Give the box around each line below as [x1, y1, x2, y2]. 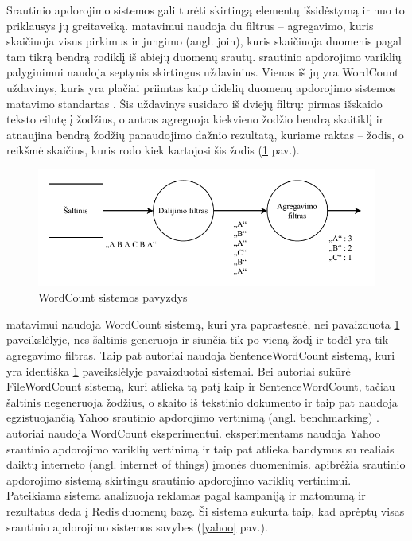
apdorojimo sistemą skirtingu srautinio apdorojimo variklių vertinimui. [6, 471, 352, 488]
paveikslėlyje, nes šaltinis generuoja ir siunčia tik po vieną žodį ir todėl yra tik [6, 331, 389, 348]
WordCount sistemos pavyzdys [38, 289, 188, 306]
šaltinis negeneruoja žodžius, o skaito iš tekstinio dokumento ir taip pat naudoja [6, 393, 398, 410]
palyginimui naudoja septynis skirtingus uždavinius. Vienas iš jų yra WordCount [6, 64, 399, 80]
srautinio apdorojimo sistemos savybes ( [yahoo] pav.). [6, 518, 268, 535]
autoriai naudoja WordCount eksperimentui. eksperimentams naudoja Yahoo [6, 425, 381, 442]
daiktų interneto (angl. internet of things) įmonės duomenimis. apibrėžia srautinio [6, 456, 406, 473]
